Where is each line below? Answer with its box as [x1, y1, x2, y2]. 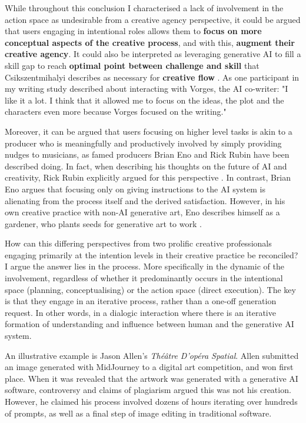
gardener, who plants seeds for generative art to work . [5, 217, 202, 229]
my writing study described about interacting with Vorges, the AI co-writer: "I [5, 82, 288, 95]
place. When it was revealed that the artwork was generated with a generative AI [5, 372, 298, 384]
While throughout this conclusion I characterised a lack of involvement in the [5, 2, 284, 14]
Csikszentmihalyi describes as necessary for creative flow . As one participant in [5, 71, 300, 83]
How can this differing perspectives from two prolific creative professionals [5, 237, 272, 249]
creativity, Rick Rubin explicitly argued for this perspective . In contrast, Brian [5, 171, 291, 184]
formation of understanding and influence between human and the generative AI [5, 318, 294, 330]
